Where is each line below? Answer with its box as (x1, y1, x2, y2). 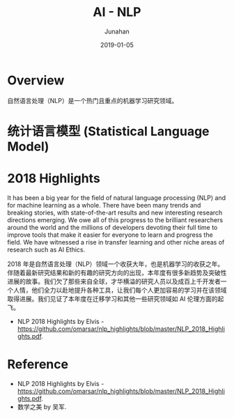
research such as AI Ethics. (7, 245, 86, 254)
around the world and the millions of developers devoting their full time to (7, 223, 218, 231)
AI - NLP (93, 4, 141, 20)
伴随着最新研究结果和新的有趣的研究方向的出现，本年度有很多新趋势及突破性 (7, 268, 227, 277)
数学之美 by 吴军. (17, 402, 67, 411)
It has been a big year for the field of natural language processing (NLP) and (7, 193, 226, 202)
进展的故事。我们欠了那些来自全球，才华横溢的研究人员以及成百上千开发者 (7, 277, 221, 286)
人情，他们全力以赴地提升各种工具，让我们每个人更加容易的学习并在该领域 (13, 286, 227, 294)
